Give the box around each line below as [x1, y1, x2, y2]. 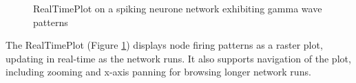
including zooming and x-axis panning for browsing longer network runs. [6, 64, 311, 79]
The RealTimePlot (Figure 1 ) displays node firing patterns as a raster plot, [6, 38, 323, 52]
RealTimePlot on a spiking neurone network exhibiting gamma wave [33, 1, 322, 15]
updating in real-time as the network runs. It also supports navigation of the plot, [6, 51, 351, 65]
